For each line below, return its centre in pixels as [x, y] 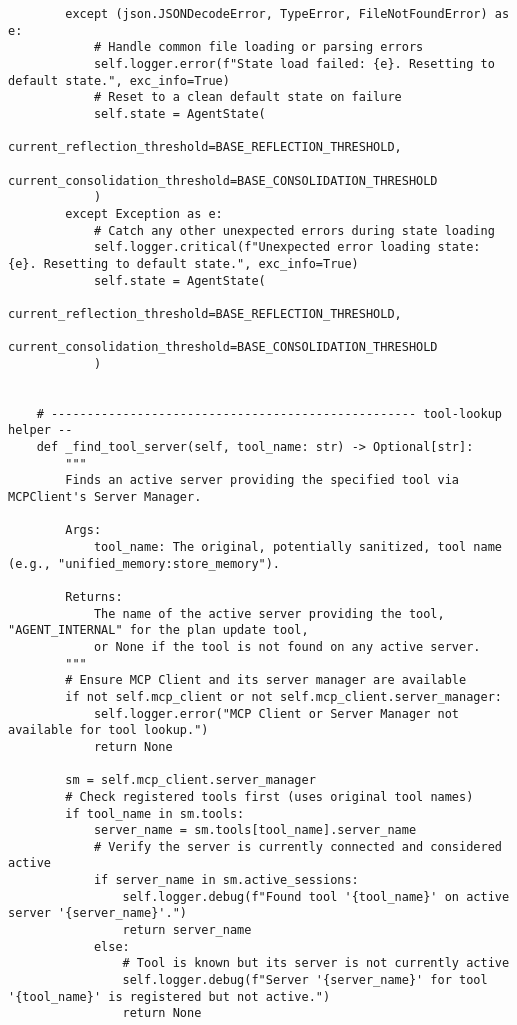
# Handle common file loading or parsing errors [258, 47]
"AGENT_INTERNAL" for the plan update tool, [158, 630]
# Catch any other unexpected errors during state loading [294, 230]
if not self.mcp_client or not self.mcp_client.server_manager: [283, 696]
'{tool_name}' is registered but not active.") [169, 996]
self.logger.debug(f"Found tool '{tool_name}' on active [316, 896]
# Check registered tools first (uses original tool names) [269, 796]
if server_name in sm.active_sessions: [226, 880]
